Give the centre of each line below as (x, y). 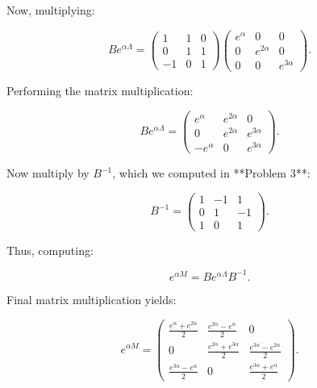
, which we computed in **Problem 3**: (211, 173)
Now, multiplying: (51, 10)
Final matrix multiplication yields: (92, 299)
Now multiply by (48, 173)
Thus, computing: (50, 250)
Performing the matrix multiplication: (100, 90)
